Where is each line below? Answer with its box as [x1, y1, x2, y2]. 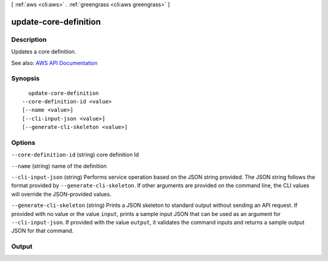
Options [11, 138, 36, 147]
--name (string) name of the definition [11, 162, 107, 170]
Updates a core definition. [11, 48, 77, 55]
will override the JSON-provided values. [11, 190, 112, 198]
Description [11, 35, 47, 44]
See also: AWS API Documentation [11, 59, 98, 66]
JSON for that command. [11, 227, 74, 234]
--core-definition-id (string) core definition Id [11, 151, 139, 158]
